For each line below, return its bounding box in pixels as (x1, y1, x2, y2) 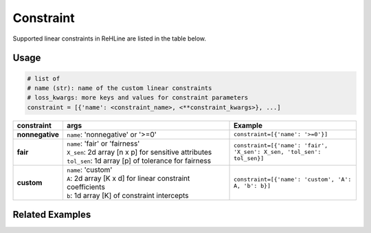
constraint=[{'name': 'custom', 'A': (234, 175, 352, 183)
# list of (27, 74, 60, 82)
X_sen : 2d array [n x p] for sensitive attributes (66, 147, 212, 157)
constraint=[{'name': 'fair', (234, 142, 328, 149)
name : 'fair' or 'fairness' (66, 138, 140, 148)
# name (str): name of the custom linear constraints (27, 84, 212, 92)
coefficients (66, 182, 106, 192)
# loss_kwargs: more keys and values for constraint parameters (27, 93, 249, 102)
